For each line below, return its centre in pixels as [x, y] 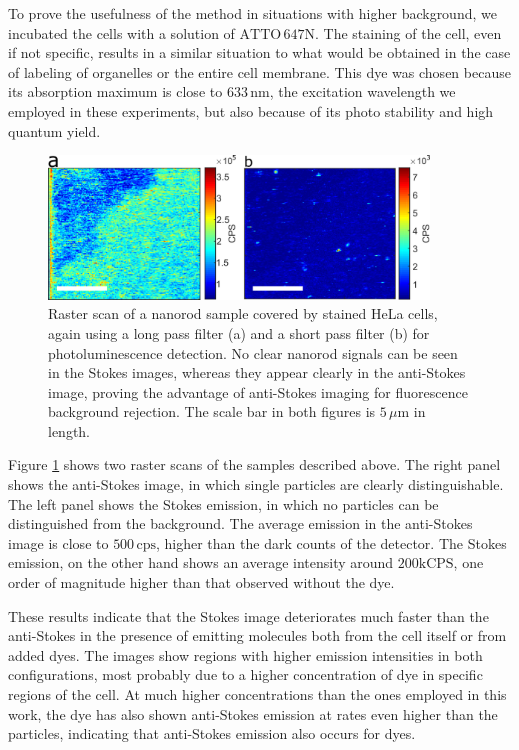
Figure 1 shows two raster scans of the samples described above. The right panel [254, 464]
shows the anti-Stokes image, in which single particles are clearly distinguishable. [256, 484]
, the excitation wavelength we [362, 91]
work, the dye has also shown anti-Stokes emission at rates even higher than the [253, 713]
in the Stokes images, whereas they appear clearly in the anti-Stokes [257, 372]
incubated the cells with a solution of [121, 32]
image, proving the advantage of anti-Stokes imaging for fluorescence [258, 391]
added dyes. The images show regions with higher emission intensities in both [245, 654]
